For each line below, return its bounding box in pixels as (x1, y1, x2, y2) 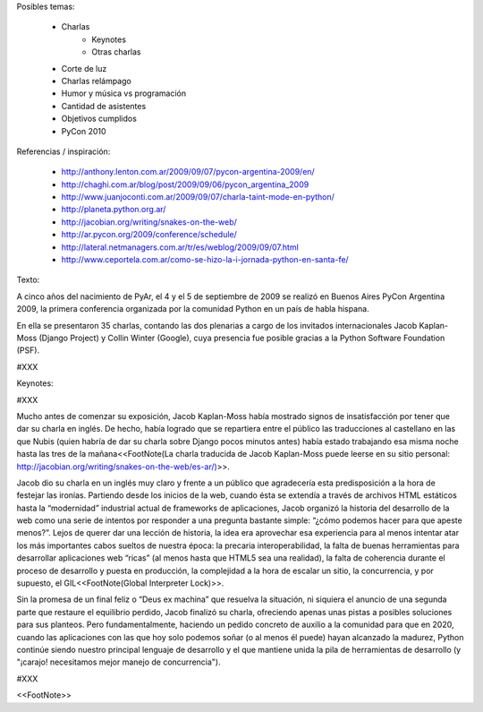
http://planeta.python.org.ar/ (61, 204, 166, 215)
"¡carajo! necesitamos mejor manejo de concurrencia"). (16, 656, 221, 667)
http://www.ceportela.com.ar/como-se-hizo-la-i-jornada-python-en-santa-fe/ (61, 254, 349, 265)
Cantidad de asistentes (61, 100, 147, 111)
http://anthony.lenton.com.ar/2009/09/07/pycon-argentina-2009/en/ (61, 167, 315, 177)
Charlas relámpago (61, 75, 131, 86)
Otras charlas (91, 47, 142, 57)
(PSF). (16, 345, 40, 356)
